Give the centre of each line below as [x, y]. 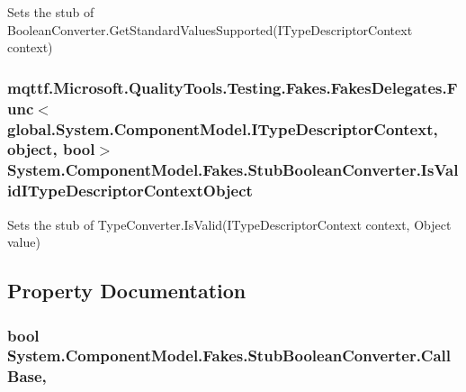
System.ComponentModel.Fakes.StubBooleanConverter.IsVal [233, 170]
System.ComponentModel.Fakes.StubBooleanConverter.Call [229, 356]
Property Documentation [127, 291]
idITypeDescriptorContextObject [130, 191]
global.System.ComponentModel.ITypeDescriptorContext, [223, 128]
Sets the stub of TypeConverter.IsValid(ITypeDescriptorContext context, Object [229, 224]
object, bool [51, 149]
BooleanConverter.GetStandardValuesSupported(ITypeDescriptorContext [210, 29]
